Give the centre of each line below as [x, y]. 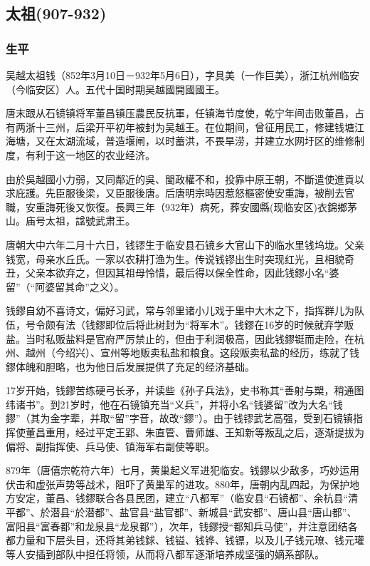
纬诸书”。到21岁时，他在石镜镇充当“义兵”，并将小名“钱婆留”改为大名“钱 [174, 404]
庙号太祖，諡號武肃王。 [80, 221]
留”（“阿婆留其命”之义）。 [65, 286]
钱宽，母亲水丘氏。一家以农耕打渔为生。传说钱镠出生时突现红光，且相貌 [175, 258]
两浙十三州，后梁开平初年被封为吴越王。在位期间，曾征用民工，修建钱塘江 [190, 127]
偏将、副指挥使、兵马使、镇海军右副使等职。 [110, 446]
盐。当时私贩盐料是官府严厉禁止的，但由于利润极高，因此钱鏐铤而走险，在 [180, 338]
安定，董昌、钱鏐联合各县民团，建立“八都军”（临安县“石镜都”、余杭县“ [182, 498]
